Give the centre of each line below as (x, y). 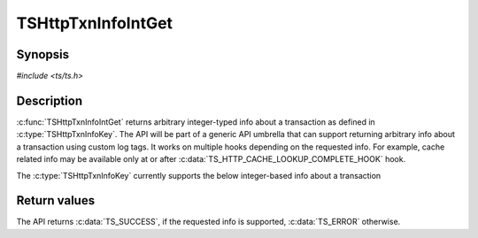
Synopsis (43, 54)
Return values (56, 200)
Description (50, 100)
